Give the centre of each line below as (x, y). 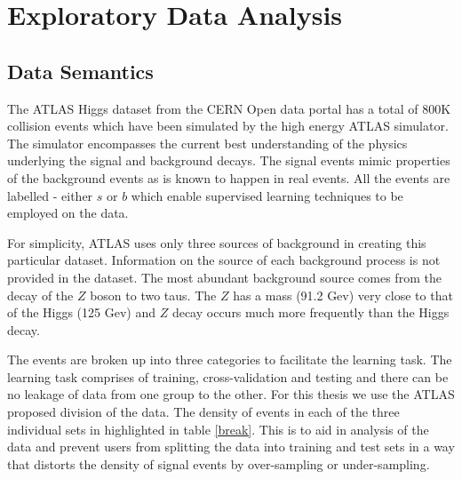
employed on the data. (68, 213)
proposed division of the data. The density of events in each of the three (203, 412)
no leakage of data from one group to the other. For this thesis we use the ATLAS (231, 394)
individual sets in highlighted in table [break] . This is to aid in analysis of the (218, 429)
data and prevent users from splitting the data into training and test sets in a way (231, 447)
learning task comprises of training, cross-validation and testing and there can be (228, 376)
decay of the (40, 295)
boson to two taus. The (153, 295)
